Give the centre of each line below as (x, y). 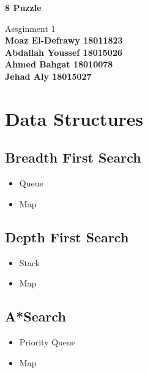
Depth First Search (67, 236)
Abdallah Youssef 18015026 (64, 52)
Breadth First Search (73, 157)
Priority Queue (47, 341)
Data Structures (74, 118)
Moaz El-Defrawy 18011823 (64, 40)
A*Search (35, 316)
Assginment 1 (30, 28)
